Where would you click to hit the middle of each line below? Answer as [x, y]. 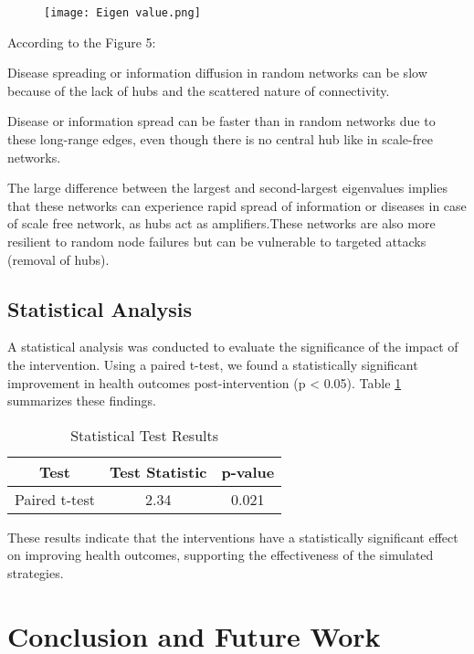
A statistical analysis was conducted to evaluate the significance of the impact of [233, 347]
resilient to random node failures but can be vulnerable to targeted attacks [217, 241]
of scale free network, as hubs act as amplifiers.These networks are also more [221, 223]
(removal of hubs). [58, 259]
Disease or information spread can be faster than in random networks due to [221, 121]
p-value [248, 471]
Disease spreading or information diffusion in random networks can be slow [217, 73]
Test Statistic [158, 471]
